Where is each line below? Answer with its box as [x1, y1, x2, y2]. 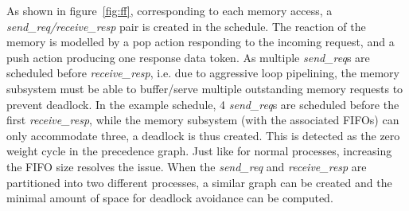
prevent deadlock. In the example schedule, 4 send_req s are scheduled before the [6, 96, 399, 112]
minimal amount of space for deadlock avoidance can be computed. [6, 190, 333, 206]
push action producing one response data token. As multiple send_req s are [6, 49, 370, 65]
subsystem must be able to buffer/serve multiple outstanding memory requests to [6, 80, 403, 96]
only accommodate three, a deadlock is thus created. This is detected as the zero [6, 127, 400, 143]
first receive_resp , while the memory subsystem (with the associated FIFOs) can [6, 111, 399, 128]
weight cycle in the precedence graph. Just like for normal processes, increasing [6, 143, 392, 159]
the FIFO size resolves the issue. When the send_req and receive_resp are [6, 158, 367, 174]
